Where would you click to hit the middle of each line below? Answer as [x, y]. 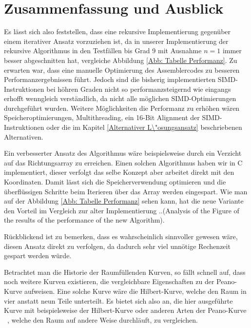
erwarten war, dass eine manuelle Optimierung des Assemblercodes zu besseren [122, 70]
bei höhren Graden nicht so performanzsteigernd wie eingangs [139, 89]
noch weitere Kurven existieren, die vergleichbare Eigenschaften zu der [109, 281]
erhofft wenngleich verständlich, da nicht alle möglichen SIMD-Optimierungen [120, 98]
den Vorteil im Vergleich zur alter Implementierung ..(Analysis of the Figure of [122, 210]
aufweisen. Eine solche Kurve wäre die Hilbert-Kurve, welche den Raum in [135, 291]
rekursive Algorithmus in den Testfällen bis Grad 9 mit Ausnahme [103, 51]
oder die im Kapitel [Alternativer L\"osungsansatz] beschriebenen [144, 127]
